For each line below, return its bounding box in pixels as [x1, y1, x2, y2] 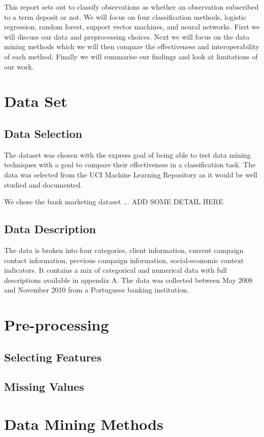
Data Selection [4, 125, 82, 141]
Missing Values [4, 379, 84, 394]
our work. [4, 61, 34, 71]
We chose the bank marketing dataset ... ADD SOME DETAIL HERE [4, 196, 223, 207]
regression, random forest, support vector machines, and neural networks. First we [4, 21, 260, 32]
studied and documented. [4, 179, 83, 190]
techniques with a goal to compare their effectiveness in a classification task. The [4, 159, 256, 170]
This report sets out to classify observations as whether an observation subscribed [4, 2, 259, 12]
